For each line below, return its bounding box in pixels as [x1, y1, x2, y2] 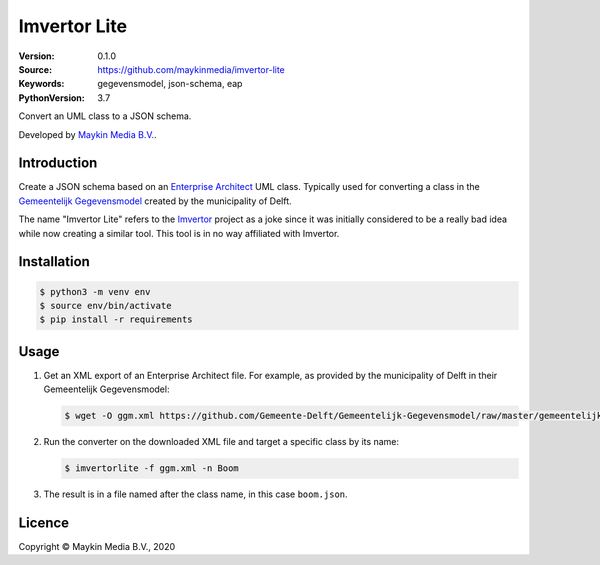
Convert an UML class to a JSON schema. [18, 110, 192, 122]
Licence [18, 515, 70, 531]
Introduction [18, 155, 98, 172]
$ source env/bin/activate [39, 300, 172, 311]
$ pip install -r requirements [39, 314, 194, 325]
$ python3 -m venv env [39, 286, 151, 297]
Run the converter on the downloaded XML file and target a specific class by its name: [43, 436, 400, 448]
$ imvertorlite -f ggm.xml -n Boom [64, 463, 239, 474]
